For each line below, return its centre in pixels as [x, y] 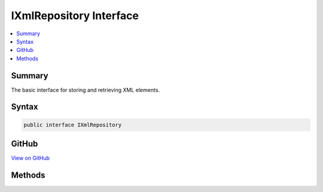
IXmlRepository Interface [75, 16]
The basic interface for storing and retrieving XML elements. [86, 90]
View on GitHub [31, 158]
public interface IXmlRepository [73, 125]
